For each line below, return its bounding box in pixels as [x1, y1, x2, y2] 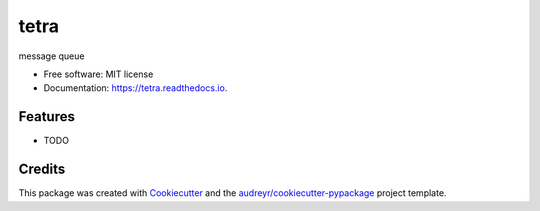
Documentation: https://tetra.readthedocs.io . [43, 82, 228, 94]
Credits [18, 161, 66, 178]
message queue [18, 50, 85, 62]
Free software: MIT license [43, 68, 154, 80]
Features [18, 108, 75, 125]
